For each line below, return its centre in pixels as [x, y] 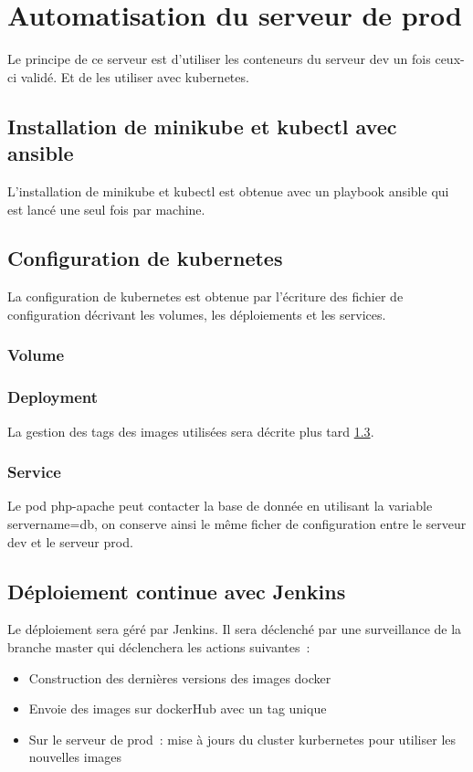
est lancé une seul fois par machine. [106, 209]
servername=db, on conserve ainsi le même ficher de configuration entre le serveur [237, 523]
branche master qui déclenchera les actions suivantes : [159, 646]
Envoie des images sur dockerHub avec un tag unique [178, 709]
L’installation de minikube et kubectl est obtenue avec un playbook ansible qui [228, 190]
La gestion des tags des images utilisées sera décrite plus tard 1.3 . [191, 431]
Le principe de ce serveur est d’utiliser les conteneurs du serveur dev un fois [219, 59]
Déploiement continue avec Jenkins [177, 591]
